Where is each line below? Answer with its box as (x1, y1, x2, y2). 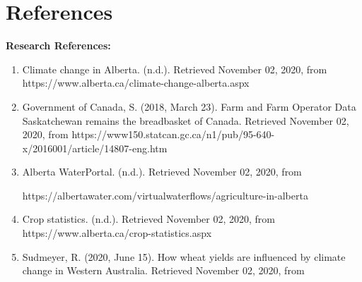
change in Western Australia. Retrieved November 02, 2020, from (22, 263, 305, 278)
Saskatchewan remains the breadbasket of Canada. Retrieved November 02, (22, 113, 349, 128)
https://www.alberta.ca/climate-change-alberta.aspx (22, 75, 250, 90)
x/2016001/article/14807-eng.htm (22, 140, 168, 155)
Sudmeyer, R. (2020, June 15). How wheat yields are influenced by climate (22, 249, 346, 264)
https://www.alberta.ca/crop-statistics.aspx (22, 226, 212, 240)
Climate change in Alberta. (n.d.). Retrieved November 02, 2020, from (22, 61, 327, 76)
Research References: (6, 38, 111, 53)
